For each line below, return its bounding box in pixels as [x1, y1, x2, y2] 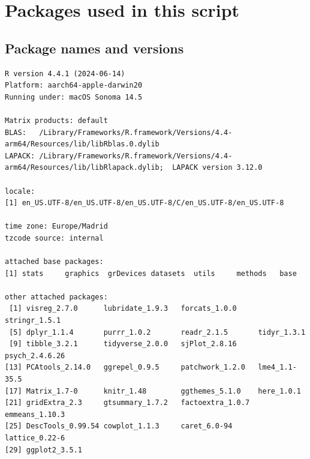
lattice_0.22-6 [5, 433, 65, 442]
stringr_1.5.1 [5, 316, 61, 325]
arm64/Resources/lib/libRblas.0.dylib [5, 140, 159, 149]
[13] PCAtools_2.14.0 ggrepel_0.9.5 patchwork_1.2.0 [5, 363, 245, 372]
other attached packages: [5, 292, 108, 301]
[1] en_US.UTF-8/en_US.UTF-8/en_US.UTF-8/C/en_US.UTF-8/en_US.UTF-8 [5, 199, 284, 208]
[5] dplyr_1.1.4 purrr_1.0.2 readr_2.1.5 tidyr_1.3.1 [9, 328, 306, 337]
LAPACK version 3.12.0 [172, 163, 263, 172]
